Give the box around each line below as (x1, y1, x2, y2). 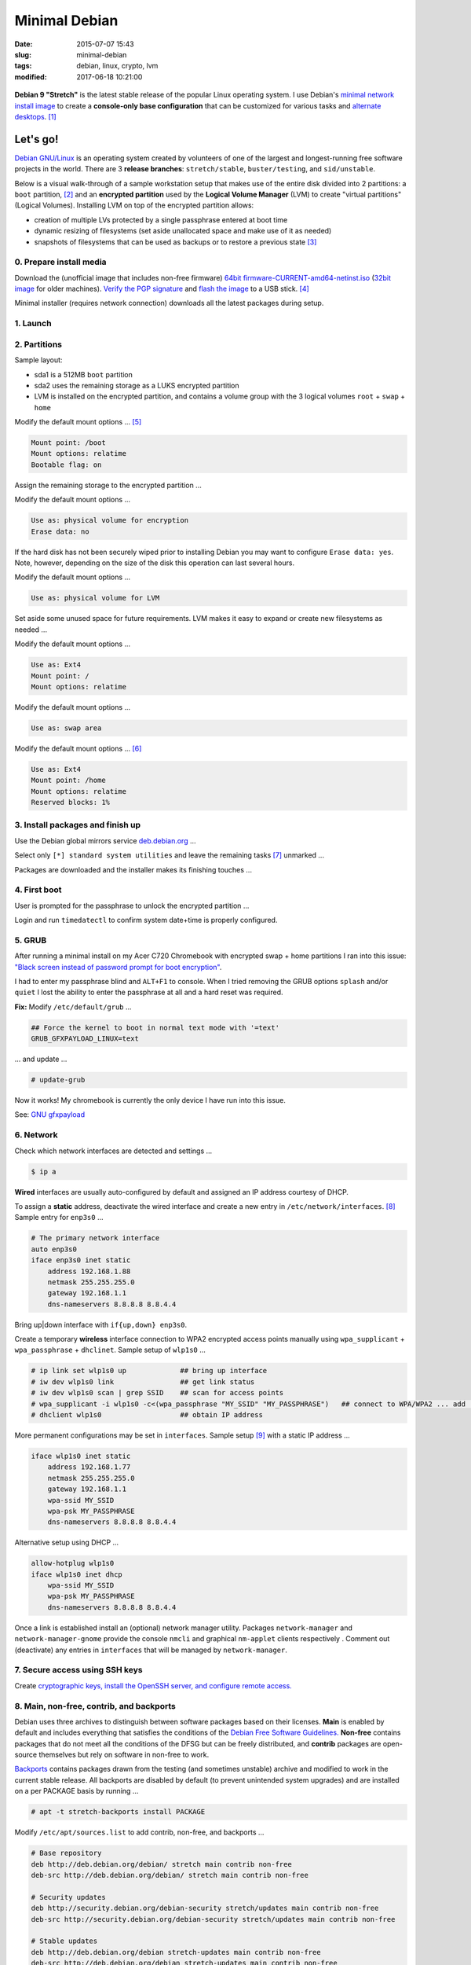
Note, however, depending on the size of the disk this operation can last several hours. (14, 558, 294, 567)
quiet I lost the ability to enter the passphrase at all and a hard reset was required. (14, 987, 283, 997)
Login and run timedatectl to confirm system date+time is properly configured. (14, 916, 278, 925)
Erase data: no (31, 527, 89, 536)
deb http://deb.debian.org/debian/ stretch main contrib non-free (31, 1860, 292, 1868)
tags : (14, 61, 32, 71)
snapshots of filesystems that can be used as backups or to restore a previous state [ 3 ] (34, 237, 317, 247)
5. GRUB (14, 935, 47, 946)
